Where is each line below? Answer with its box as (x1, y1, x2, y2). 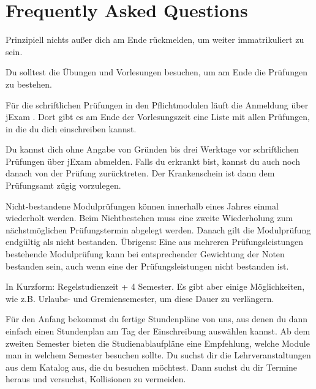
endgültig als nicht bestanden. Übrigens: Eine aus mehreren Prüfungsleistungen (6, 235, 304, 248)
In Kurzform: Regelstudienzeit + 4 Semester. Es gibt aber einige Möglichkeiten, (6, 280, 305, 293)
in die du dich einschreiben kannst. (6, 122, 137, 135)
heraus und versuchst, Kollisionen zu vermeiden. (6, 372, 186, 385)
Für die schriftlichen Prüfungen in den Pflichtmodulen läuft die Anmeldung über (6, 98, 309, 111)
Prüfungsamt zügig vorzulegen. (6, 179, 121, 192)
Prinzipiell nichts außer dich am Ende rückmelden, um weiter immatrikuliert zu (6, 33, 304, 46)
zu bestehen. (6, 77, 52, 90)
